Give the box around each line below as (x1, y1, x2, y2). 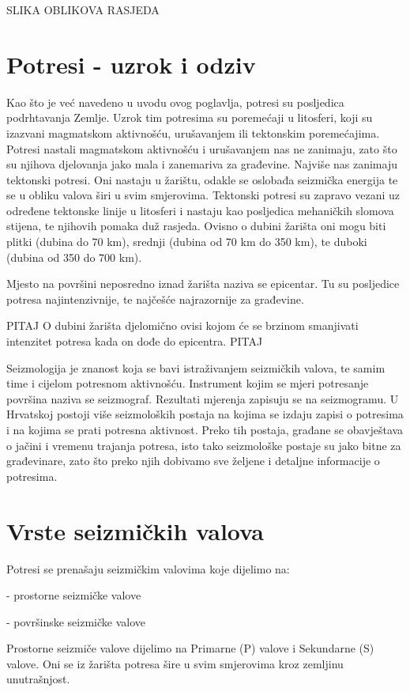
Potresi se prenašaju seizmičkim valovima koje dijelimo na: (6, 560, 290, 577)
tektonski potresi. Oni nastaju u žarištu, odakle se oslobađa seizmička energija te (6, 171, 398, 187)
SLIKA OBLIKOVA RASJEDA (6, 2, 160, 17)
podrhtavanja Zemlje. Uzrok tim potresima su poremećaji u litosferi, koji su (6, 109, 373, 126)
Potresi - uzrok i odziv (6, 47, 256, 80)
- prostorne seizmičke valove (6, 587, 141, 603)
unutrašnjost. (6, 671, 70, 687)
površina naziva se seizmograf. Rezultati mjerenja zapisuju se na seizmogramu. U (6, 390, 399, 407)
